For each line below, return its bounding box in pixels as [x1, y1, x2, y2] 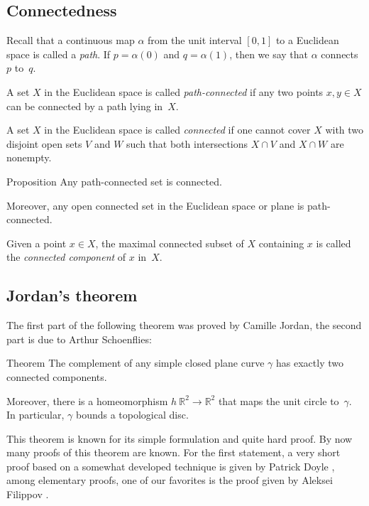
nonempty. [6, 150, 52, 165]
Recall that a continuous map [6, 33, 135, 48]
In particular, [6, 407, 65, 422]
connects [321, 46, 358, 61]
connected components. [6, 369, 107, 384]
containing [258, 235, 304, 250]
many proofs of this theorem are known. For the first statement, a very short [6, 445, 341, 460]
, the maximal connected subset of [95, 235, 244, 250]
